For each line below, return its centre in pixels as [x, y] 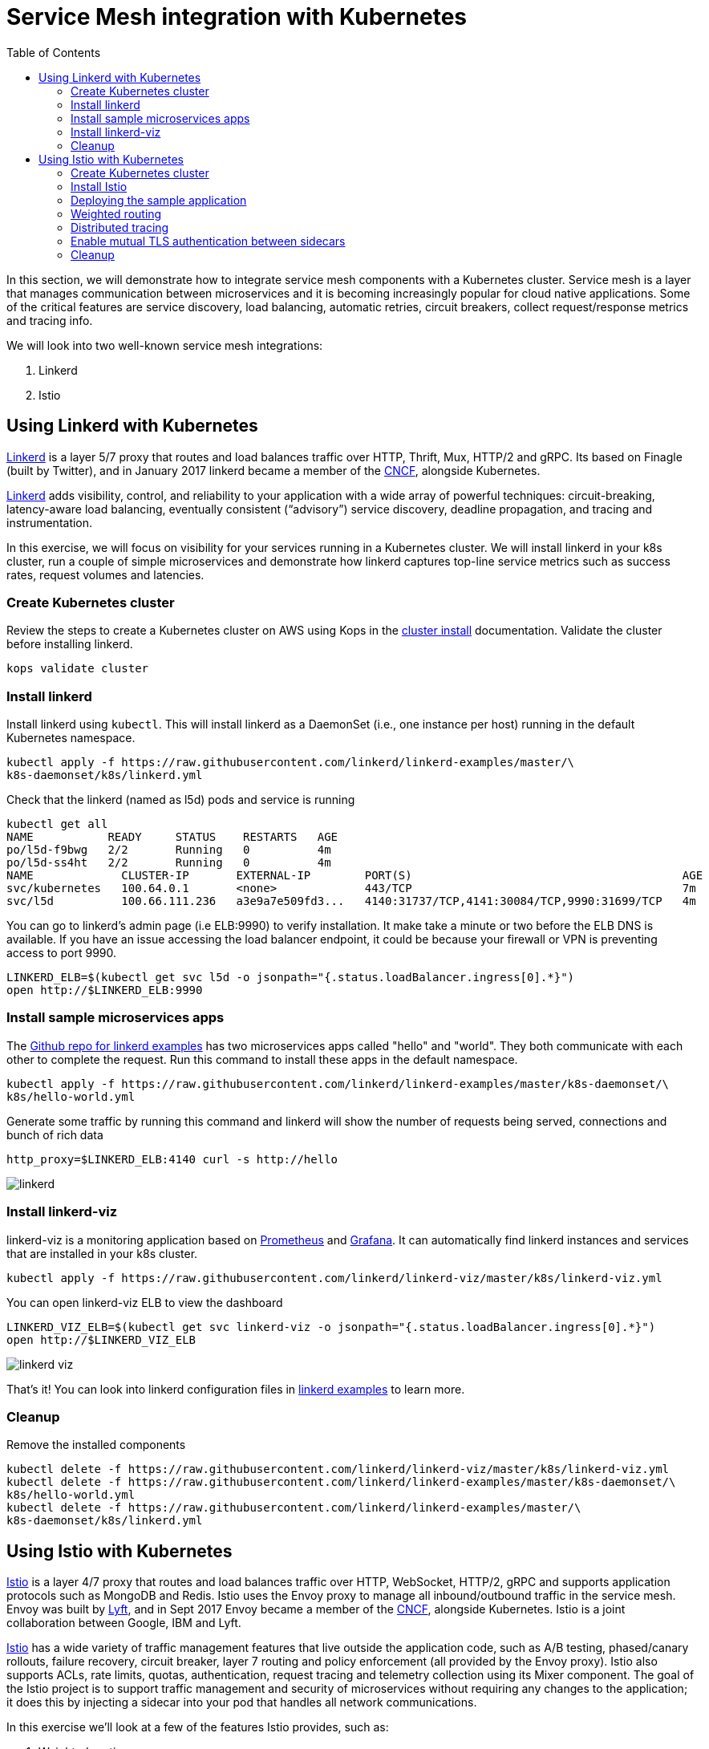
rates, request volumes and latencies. [105, 574]
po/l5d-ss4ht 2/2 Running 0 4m [169, 863]
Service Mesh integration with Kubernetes [237, 17]
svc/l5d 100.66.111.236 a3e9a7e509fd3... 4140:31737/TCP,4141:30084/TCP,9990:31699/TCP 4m [351, 901]
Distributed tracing [120, 227]
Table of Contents [54, 52]
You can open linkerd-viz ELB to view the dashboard [145, 1302]
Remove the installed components [96, 1445]
